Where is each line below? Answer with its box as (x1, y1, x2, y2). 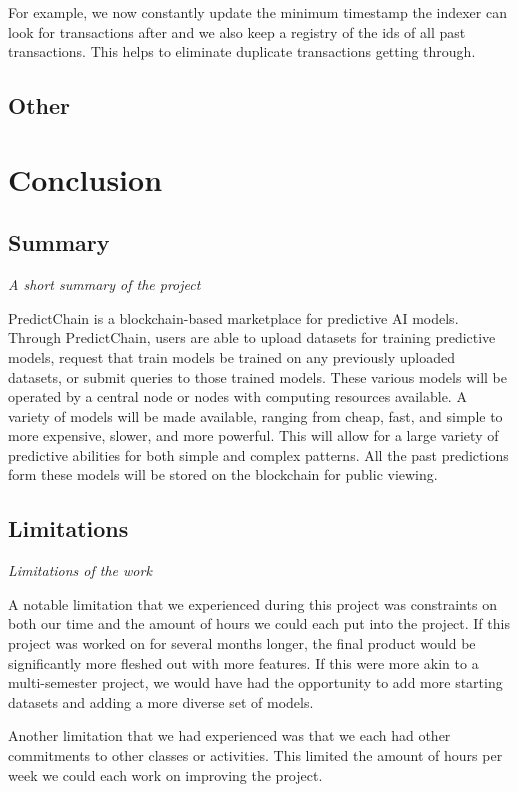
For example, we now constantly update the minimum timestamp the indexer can (8, 2, 507, 22)
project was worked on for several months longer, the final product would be (8, 633, 476, 654)
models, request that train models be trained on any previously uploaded (8, 346, 455, 367)
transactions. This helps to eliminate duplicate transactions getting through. (8, 41, 476, 62)
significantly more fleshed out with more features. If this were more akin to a (8, 652, 479, 673)
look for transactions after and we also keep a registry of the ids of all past (8, 21, 466, 42)
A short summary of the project (8, 274, 201, 295)
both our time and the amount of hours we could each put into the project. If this (8, 613, 510, 634)
